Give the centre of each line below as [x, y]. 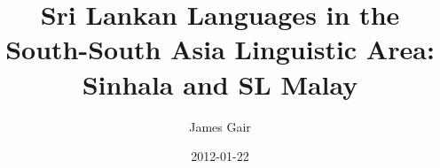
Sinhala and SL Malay [220, 84]
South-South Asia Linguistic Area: [220, 49]
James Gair [220, 126]
